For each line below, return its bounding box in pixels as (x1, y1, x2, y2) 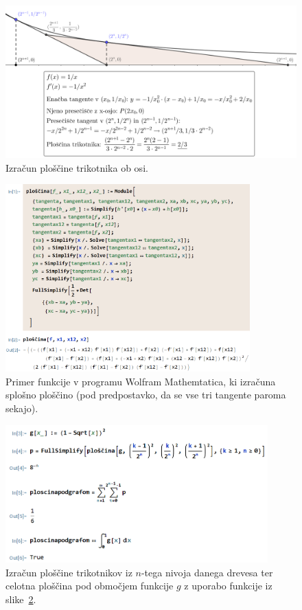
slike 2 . (5, 591, 36, 606)
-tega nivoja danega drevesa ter (141, 565, 273, 579)
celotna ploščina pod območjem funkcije (5, 578, 174, 593)
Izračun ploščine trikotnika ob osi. (5, 160, 148, 174)
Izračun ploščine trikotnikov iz (5, 565, 132, 579)
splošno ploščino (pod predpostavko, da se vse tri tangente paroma (5, 387, 286, 402)
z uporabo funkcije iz (184, 578, 272, 593)
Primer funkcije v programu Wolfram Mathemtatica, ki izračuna (5, 374, 276, 388)
